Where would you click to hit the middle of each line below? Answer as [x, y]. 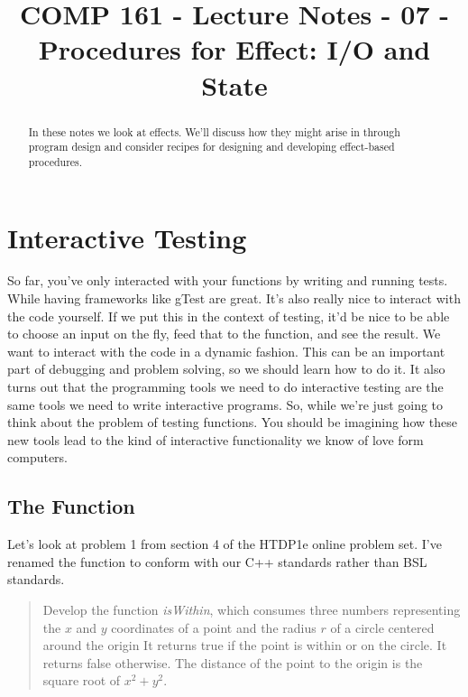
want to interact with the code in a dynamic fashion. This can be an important [226, 351]
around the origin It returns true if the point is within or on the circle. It [245, 645]
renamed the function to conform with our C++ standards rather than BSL [217, 561]
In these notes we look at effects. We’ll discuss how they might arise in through [214, 131]
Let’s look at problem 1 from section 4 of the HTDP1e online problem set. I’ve [225, 544]
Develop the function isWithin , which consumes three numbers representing [252, 609]
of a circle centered [382, 627]
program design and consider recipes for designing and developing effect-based [211, 147]
